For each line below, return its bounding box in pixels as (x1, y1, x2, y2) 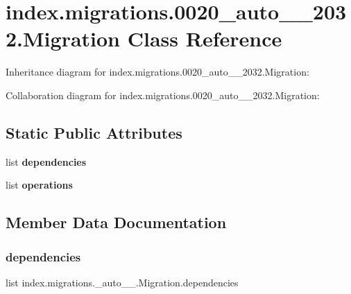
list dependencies (6, 154, 87, 168)
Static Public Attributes (6, 121, 182, 143)
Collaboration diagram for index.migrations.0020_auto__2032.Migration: (6, 87, 320, 102)
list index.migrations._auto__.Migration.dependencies (6, 275, 239, 289)
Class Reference (127, 24, 282, 53)
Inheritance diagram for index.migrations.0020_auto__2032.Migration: (6, 64, 309, 79)
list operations (6, 178, 73, 192)
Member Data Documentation (6, 211, 227, 233)
